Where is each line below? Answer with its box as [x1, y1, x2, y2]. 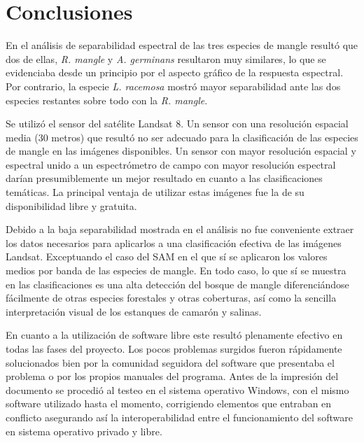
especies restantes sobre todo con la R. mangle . [6, 92, 208, 107]
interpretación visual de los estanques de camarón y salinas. [6, 304, 262, 318]
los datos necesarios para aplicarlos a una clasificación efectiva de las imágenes [6, 235, 342, 250]
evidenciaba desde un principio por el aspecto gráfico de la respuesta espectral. [6, 65, 344, 80]
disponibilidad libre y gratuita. [6, 198, 137, 213]
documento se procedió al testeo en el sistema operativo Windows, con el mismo [6, 382, 349, 397]
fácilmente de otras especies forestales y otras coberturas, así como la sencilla [6, 290, 337, 305]
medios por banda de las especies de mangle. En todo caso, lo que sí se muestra [6, 263, 346, 278]
